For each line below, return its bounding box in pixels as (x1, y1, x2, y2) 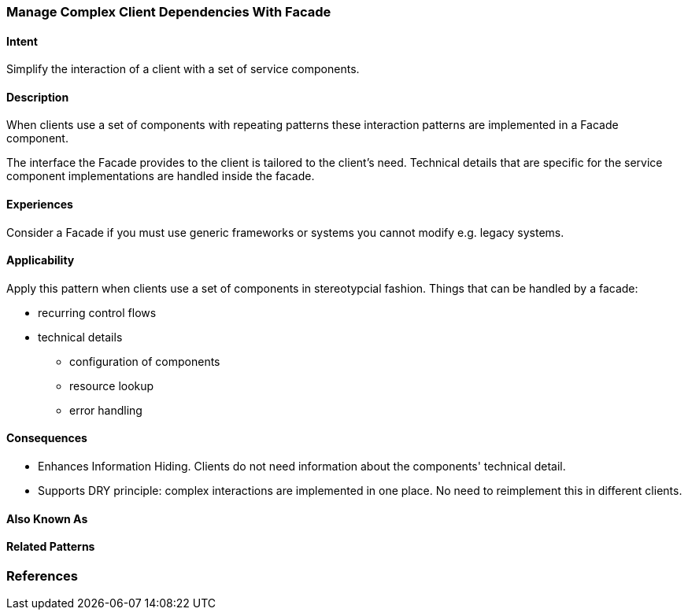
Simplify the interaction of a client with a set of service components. (6, 62, 360, 76)
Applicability (6, 253, 75, 267)
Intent (6, 34, 38, 48)
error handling (69, 403, 142, 417)
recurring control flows (38, 305, 157, 319)
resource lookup (69, 378, 154, 393)
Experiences (6, 197, 73, 212)
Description (6, 90, 69, 104)
